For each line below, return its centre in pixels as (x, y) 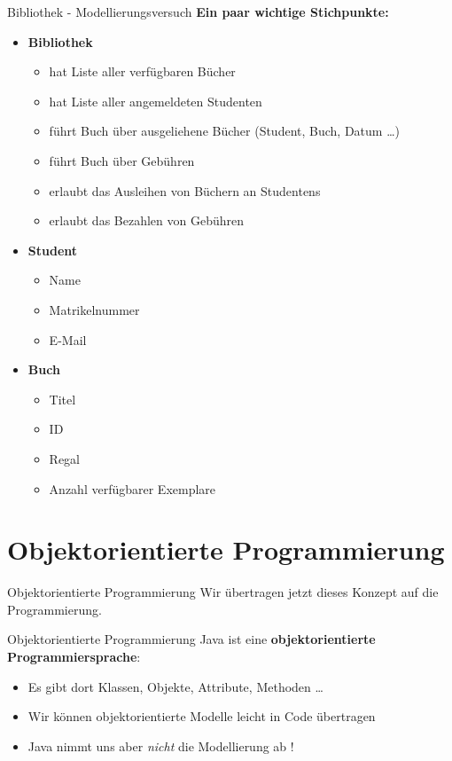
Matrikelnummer (94, 309)
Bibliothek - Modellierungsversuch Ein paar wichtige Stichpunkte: (198, 12)
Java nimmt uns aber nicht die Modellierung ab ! (161, 745)
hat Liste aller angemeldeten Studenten (156, 101)
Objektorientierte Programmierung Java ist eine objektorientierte (191, 639)
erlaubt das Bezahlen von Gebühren (147, 220)
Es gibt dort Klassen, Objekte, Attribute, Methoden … (175, 686)
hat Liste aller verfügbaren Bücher (142, 71)
